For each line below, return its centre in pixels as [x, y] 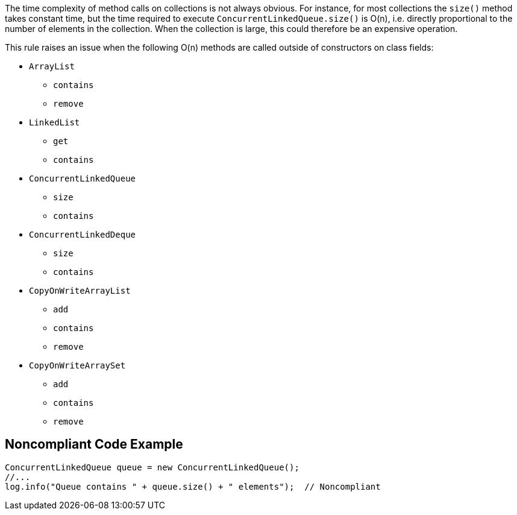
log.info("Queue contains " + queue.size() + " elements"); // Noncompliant [193, 486]
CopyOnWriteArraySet [77, 365]
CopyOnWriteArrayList [80, 291]
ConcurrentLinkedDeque [83, 235]
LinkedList [55, 122]
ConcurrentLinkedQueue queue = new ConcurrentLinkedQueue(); [152, 467]
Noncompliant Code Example [94, 444]
